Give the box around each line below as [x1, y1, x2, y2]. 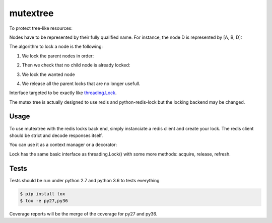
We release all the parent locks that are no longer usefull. [22, 81, 141, 87]
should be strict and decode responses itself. [9, 132, 103, 138]
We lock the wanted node [22, 71, 75, 78]
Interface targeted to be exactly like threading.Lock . [9, 90, 117, 96]
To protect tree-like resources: [9, 25, 73, 31]
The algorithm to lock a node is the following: [9, 43, 103, 50]
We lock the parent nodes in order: [22, 53, 94, 59]
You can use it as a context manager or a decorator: [9, 141, 117, 148]
